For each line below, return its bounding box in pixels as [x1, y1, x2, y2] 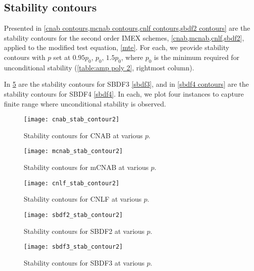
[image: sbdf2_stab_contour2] [24, 211, 123, 218]
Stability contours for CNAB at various [24, 130, 143, 140]
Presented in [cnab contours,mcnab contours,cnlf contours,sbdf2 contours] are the [4, 23, 250, 33]
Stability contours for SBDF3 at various [24, 257, 145, 268]
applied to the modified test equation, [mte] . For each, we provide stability [4, 42, 229, 53]
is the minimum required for [154, 52, 240, 62]
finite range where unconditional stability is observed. [4, 98, 166, 108]
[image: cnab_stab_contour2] [24, 116, 120, 123]
